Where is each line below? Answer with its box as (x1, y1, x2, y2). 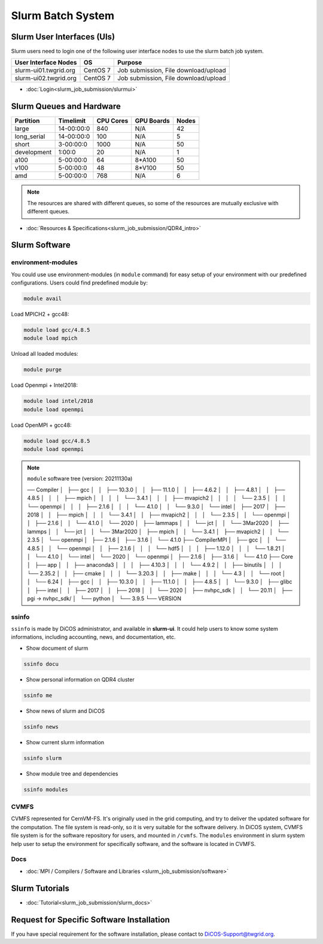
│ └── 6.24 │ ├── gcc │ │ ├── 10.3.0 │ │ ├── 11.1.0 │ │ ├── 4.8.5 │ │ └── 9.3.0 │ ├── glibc (27, 578, 292, 585)
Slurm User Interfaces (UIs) (11, 32, 115, 42)
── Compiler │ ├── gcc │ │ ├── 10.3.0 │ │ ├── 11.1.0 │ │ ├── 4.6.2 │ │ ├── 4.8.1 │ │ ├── (27, 486, 285, 493)
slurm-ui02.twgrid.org (14, 74, 77, 83)
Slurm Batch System (11, 9, 115, 22)
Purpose (117, 59, 142, 67)
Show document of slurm (26, 644, 89, 652)
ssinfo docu (23, 661, 59, 667)
